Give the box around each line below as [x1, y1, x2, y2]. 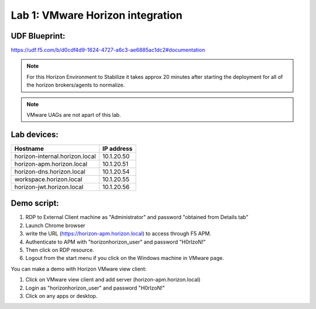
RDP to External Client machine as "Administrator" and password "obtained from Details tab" [25, 214, 249, 221]
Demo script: [11, 199, 60, 209]
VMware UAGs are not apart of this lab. [26, 112, 121, 119]
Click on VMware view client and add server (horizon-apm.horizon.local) [25, 276, 201, 283]
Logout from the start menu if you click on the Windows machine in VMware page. [25, 255, 225, 262]
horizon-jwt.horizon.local [14, 183, 84, 191]
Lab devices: [11, 129, 59, 140]
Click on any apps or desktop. [25, 292, 98, 299]
